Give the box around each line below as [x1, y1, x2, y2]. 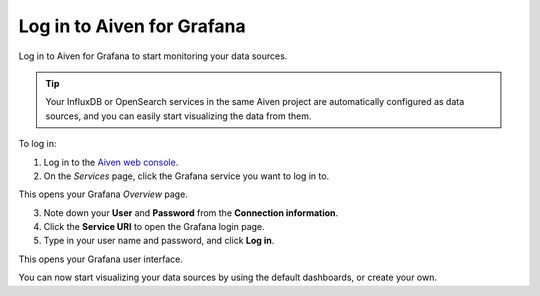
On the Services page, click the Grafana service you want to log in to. [43, 170, 330, 182]
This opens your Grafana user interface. [18, 253, 184, 265]
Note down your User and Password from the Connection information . [43, 206, 339, 219]
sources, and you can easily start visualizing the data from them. [45, 110, 312, 122]
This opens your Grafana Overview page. [18, 188, 189, 200]
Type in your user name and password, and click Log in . [43, 235, 275, 247]
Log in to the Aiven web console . [43, 156, 179, 168]
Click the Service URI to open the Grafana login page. [43, 221, 265, 233]
